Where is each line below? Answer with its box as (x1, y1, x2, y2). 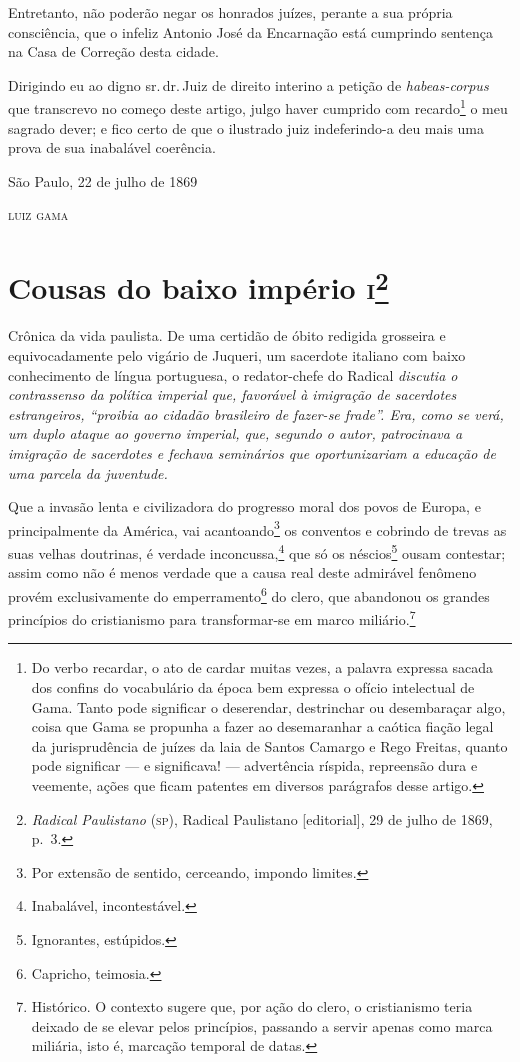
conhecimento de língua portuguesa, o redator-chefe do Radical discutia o (8, 364, 458, 385)
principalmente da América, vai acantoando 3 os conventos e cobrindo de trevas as (8, 516, 507, 540)
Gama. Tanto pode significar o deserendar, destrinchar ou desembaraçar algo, (31, 696, 506, 717)
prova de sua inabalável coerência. (8, 137, 216, 158)
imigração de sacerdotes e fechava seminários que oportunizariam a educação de (8, 443, 496, 464)
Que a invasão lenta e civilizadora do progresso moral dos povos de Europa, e (8, 496, 481, 517)
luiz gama (8, 204, 69, 225)
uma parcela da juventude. (8, 462, 168, 483)
